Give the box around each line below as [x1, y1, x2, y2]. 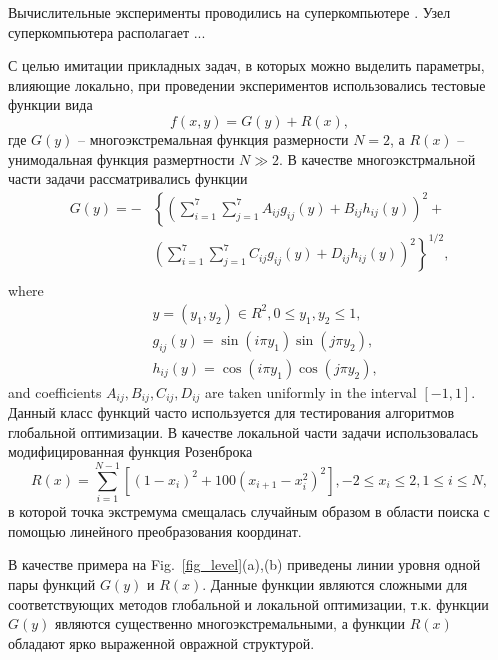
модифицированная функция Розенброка [8, 441, 253, 462]
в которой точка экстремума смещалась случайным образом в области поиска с [8, 501, 490, 522]
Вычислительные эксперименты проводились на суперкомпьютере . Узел [8, 2, 451, 22]
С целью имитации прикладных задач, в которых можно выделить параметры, [8, 55, 485, 76]
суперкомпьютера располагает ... [8, 21, 206, 42]
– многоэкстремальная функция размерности [78, 128, 349, 149]
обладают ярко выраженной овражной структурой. [8, 632, 315, 653]
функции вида [8, 94, 93, 115]
